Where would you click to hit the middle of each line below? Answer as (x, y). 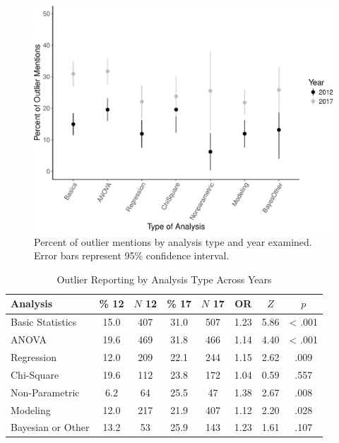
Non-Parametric (45, 392)
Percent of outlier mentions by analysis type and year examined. (173, 241)
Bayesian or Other (50, 427)
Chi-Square (35, 374)
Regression (34, 356)
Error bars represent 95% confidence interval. (132, 255)
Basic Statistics (44, 322)
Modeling (31, 409)
